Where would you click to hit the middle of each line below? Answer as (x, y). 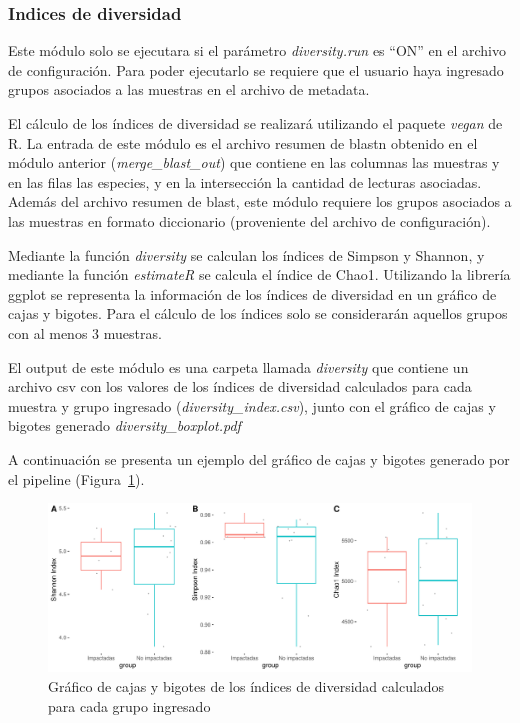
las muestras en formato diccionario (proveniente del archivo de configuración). (249, 220)
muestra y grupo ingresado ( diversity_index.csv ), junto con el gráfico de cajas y (252, 405)
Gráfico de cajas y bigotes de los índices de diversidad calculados (246, 686)
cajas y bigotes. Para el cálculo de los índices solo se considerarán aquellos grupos (258, 313)
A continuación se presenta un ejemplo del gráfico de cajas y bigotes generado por (259, 458)
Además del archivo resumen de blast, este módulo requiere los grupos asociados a (260, 201)
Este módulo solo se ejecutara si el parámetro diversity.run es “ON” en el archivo (257, 50)
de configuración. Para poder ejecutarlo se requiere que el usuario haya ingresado (256, 69)
